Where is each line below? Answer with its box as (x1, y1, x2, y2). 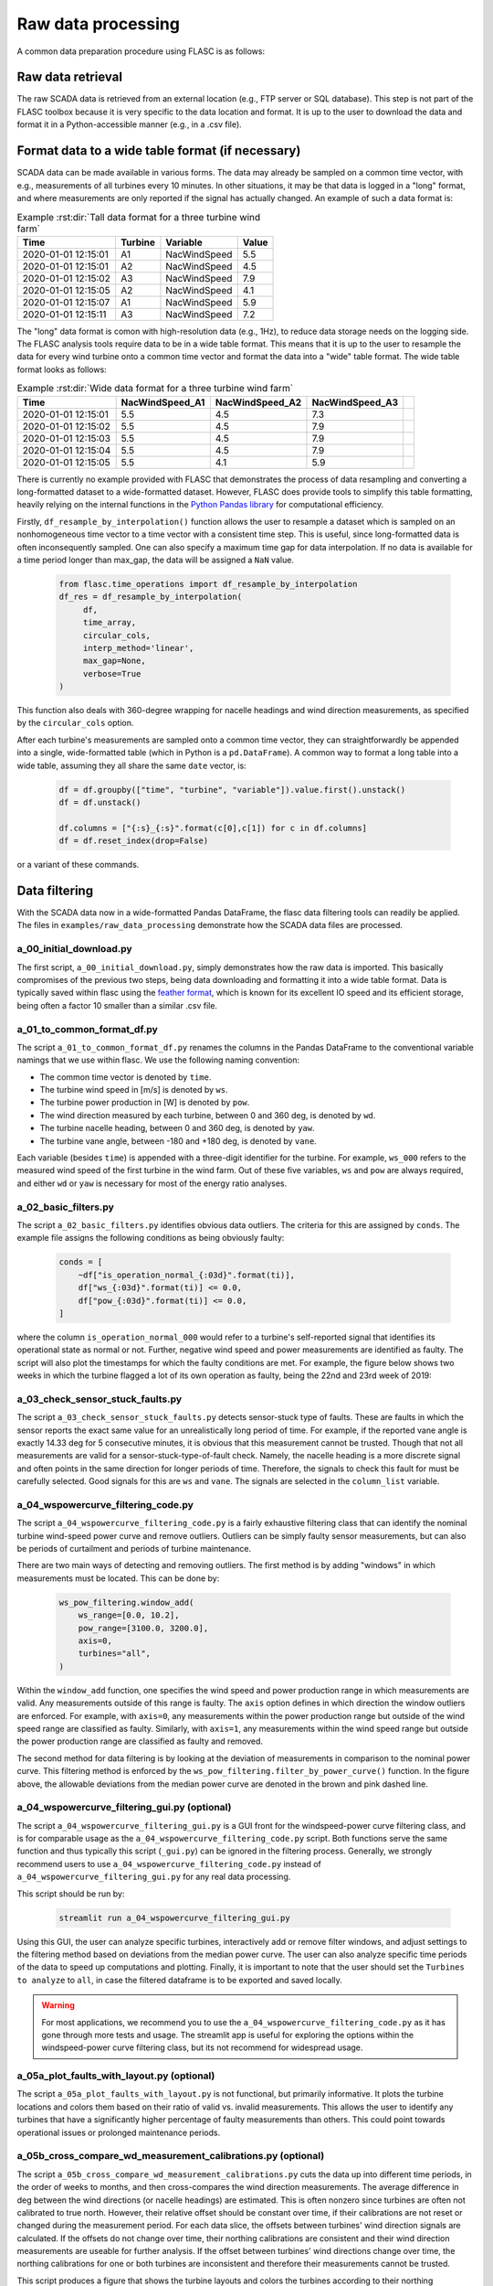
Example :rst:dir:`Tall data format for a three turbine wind (16, 210, 261, 223)
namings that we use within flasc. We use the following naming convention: (16, 1054, 300, 1065)
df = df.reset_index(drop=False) (58, 836, 209, 846)
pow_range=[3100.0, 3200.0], (78, 1623, 209, 1633)
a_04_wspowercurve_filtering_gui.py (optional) (16, 1801, 232, 1814)
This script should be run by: (16, 1888, 125, 1899)
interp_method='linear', (82, 643, 194, 653)
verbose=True (82, 668, 142, 678)
